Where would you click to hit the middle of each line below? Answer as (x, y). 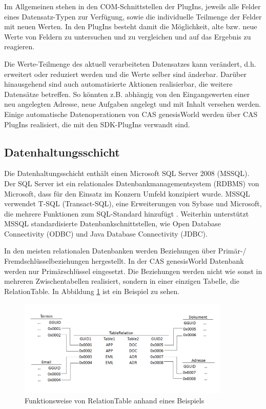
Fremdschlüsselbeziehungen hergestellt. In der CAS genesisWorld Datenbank (124, 261)
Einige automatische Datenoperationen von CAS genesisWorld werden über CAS (131, 114)
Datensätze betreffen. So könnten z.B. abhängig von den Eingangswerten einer (127, 94)
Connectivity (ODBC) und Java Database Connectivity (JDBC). (106, 233)
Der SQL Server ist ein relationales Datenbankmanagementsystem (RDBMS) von (132, 183)
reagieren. (19, 46)
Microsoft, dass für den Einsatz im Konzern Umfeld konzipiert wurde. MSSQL (127, 193)
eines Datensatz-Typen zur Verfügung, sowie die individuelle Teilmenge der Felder (133, 16)
